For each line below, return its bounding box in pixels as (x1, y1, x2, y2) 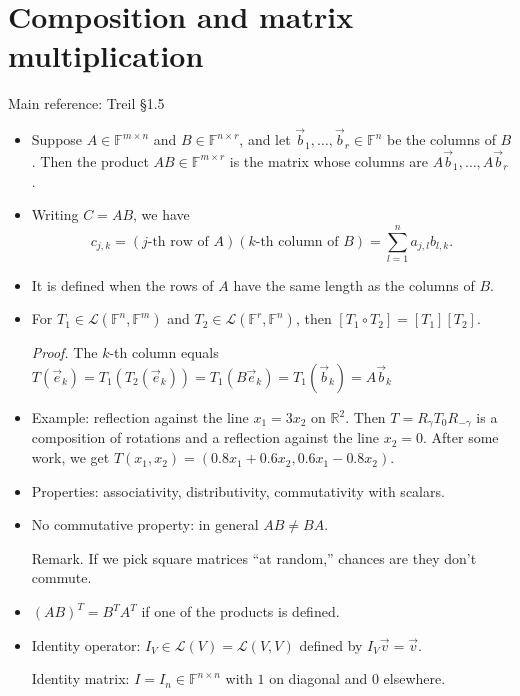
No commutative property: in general (31, 514, 259, 535)
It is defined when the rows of (31, 274, 214, 295)
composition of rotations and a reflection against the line (31, 427, 380, 448)
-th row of (147, 234, 209, 249)
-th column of (255, 234, 339, 249)
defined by (299, 634, 363, 655)
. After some (423, 427, 499, 448)
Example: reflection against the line (31, 407, 249, 428)
